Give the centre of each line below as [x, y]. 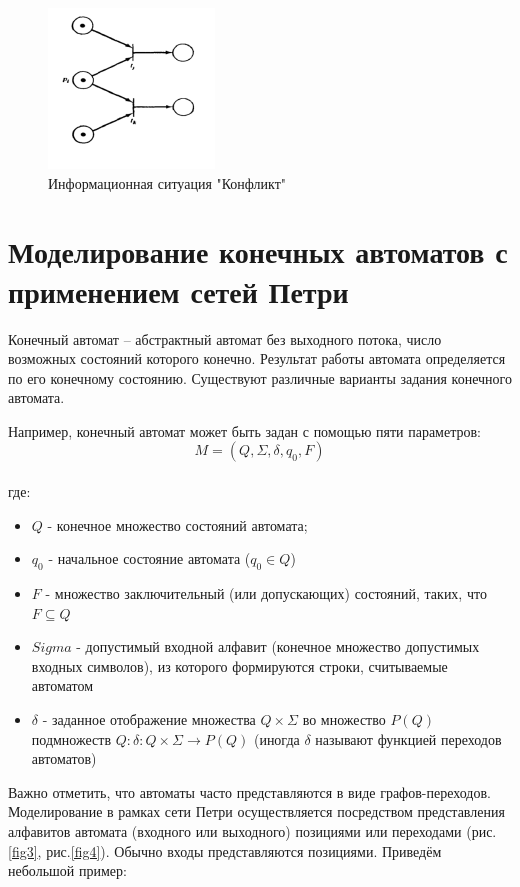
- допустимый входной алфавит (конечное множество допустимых [278, 646]
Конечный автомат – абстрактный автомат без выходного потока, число [225, 338]
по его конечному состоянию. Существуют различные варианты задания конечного [260, 377]
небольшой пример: [67, 870]
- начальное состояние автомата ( [149, 558]
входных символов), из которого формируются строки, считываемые [239, 665]
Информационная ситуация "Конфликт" [167, 182]
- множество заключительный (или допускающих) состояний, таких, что [266, 593]
